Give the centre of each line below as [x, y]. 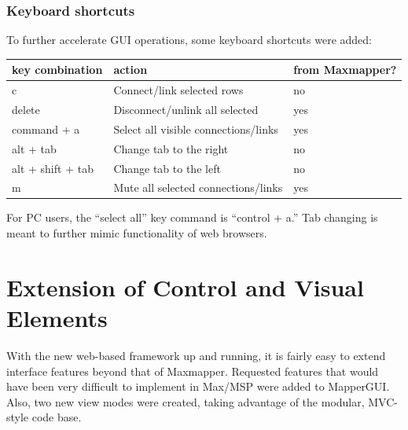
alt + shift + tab [53, 168]
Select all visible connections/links [196, 129]
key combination [57, 70]
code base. [57, 417]
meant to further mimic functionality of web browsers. [137, 233]
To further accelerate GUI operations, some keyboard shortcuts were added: [189, 40]
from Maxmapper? [345, 70]
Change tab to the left [167, 168]
